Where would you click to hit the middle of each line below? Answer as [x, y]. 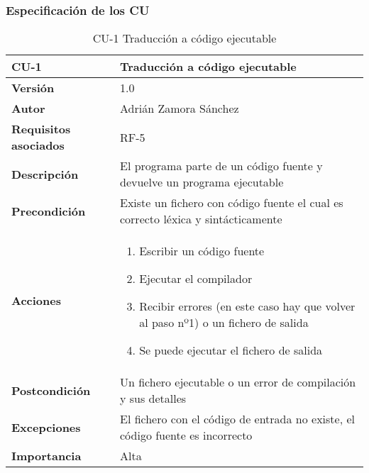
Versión [33, 88]
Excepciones [46, 427]
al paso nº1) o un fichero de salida [224, 323]
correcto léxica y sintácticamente [201, 219]
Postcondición [51, 390]
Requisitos [41, 129]
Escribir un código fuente [202, 251]
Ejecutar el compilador [196, 279]
